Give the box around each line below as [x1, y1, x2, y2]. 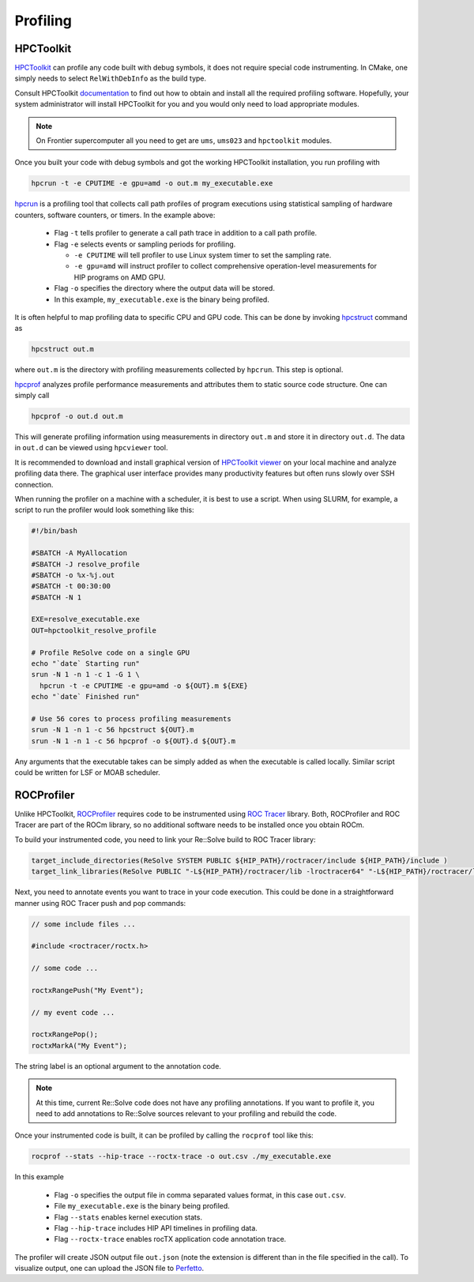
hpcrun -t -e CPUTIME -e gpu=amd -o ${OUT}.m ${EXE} [39, 681, 248, 690]
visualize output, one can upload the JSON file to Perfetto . [14, 1264, 205, 1273]
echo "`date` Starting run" [31, 660, 140, 668]
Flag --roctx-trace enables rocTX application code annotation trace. [54, 1235, 287, 1244]
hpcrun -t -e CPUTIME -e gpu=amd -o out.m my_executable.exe [31, 179, 273, 188]
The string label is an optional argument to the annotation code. [14, 1061, 221, 1070]
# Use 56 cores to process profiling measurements [31, 714, 232, 723]
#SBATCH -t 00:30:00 [31, 581, 111, 591]
